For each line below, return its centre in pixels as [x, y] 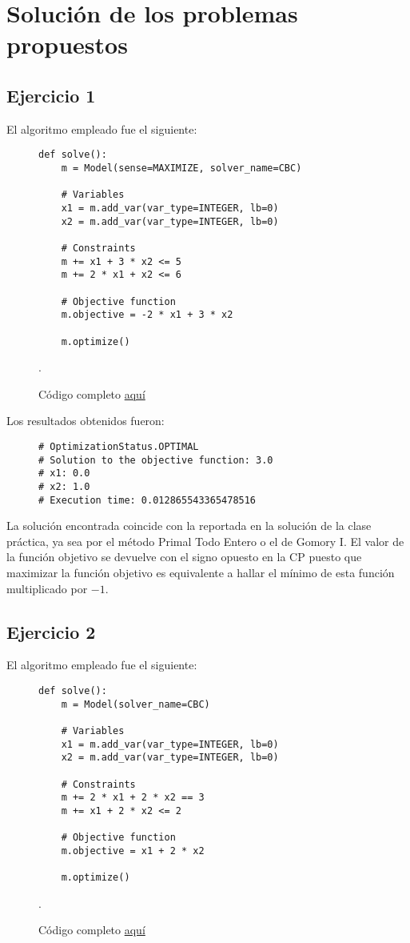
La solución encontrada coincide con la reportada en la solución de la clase [189, 526]
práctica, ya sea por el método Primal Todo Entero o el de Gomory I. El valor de [205, 541]
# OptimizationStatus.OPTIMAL [119, 446]
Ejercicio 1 [51, 95]
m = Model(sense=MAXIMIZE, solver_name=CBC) [181, 169]
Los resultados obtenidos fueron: [86, 421]
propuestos [67, 44]
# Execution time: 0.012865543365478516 [147, 500]
